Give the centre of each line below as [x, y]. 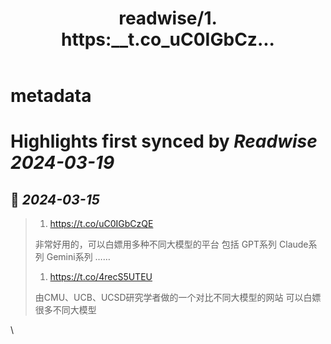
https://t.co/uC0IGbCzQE [101, 224]
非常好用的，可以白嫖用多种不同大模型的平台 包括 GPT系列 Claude [171, 244]
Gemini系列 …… [78, 257]
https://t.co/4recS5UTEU [101, 277]
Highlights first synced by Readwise [164, 141]
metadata [51, 96]
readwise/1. [168, 18]
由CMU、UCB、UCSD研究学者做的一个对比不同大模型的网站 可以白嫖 [178, 298]
